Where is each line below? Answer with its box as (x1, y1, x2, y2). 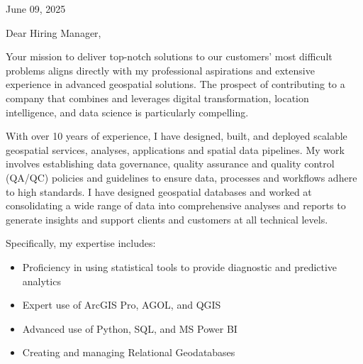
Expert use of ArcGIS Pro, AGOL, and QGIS (22, 297, 221, 312)
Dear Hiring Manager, (6, 25, 101, 40)
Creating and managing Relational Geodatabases (22, 345, 235, 360)
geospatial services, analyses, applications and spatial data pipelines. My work (6, 142, 345, 157)
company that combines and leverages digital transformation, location (6, 90, 309, 105)
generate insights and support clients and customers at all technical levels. (6, 211, 328, 226)
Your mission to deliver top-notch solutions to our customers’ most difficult (6, 49, 333, 64)
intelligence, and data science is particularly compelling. (6, 104, 249, 119)
